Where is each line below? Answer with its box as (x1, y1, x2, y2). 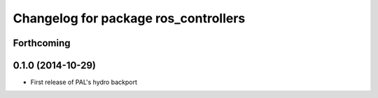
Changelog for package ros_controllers (13, 10, 246, 26)
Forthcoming (13, 37, 71, 49)
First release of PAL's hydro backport (30, 78, 138, 87)
